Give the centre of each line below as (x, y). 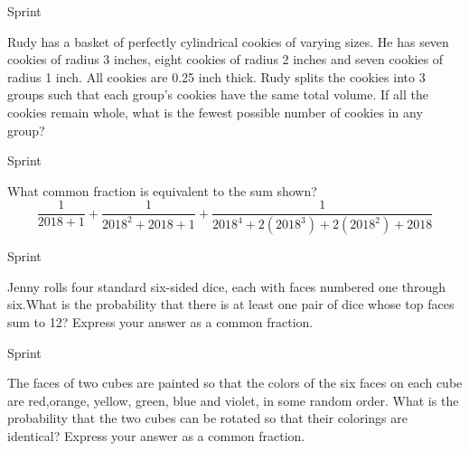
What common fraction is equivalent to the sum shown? (162, 190)
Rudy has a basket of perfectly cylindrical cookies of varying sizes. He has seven (228, 41)
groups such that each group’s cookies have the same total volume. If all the (218, 94)
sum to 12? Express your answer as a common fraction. (160, 322)
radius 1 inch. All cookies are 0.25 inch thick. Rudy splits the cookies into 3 (216, 76)
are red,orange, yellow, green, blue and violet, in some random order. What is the (233, 400)
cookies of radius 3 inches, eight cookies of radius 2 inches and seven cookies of (225, 59)
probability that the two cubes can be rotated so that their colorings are (207, 418)
